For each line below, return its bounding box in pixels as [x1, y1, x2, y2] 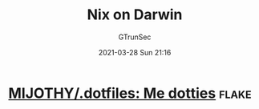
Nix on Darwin [87, 6, 183, 24]
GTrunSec [118, 32, 152, 42]
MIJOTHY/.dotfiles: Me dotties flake [8, 84, 252, 102]
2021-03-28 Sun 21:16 [98, 47, 172, 57]
